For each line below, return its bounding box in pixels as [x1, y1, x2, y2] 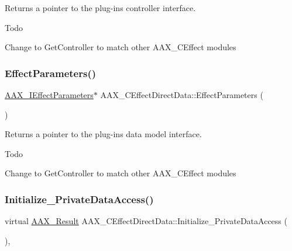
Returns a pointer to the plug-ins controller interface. [5, 2, 196, 13]
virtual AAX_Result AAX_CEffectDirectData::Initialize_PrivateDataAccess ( [5, 215, 287, 227]
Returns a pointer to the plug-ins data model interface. [5, 128, 202, 140]
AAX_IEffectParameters [5, 89, 94, 100]
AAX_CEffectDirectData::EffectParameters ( [100, 89, 263, 100]
